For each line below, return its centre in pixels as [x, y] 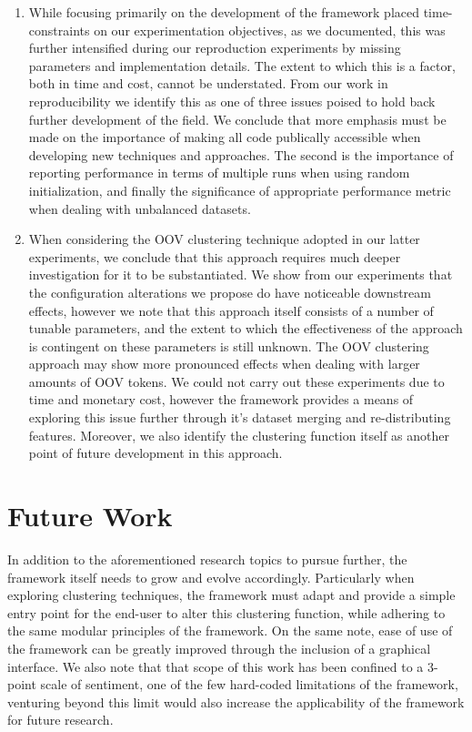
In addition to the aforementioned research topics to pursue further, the [207, 559]
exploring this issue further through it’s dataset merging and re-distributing [240, 417]
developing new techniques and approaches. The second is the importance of [241, 154]
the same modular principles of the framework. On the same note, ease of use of [230, 630]
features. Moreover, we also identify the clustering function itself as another [239, 435]
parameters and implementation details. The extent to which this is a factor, [242, 65]
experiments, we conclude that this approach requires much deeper [215, 256]
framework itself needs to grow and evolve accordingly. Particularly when [211, 577]
